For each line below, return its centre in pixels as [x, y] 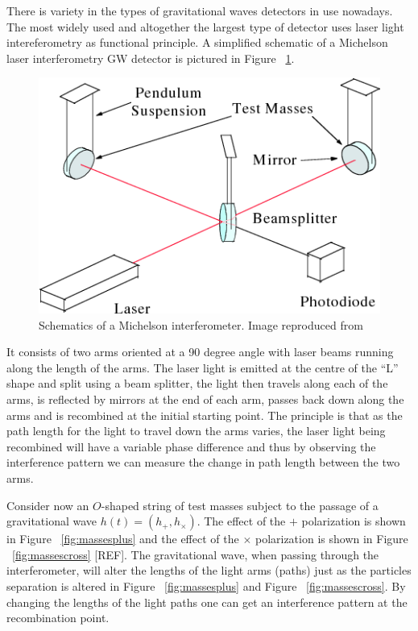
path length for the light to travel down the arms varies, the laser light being [196, 431]
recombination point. [58, 618]
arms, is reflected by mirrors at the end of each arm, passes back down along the [205, 399]
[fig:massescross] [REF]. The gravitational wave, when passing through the [196, 554]
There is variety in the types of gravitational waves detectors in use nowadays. [200, 10]
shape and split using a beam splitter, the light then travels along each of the [197, 383]
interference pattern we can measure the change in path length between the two [203, 462]
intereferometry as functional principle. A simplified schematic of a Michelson [197, 42]
